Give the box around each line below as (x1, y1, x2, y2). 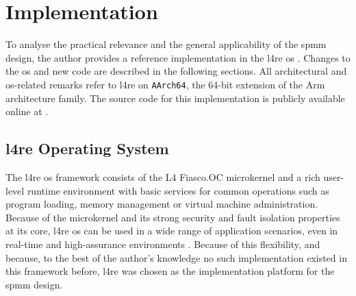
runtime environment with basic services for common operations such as (27, 183, 329, 197)
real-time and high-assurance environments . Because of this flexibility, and (5, 236, 320, 251)
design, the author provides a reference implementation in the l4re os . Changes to (5, 50, 351, 64)
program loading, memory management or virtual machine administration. (5, 197, 318, 211)
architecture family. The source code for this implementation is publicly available (5, 90, 345, 105)
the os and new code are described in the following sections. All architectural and (5, 64, 347, 78)
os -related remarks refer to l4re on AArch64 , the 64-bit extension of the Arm (5, 77, 325, 91)
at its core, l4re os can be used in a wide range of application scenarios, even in (5, 223, 338, 238)
